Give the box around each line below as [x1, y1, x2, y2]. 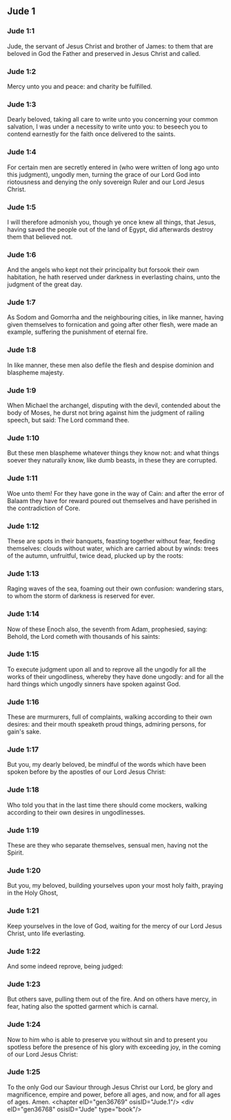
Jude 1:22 [7, 946, 41, 956]
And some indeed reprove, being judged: [7, 962, 123, 970]
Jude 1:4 [7, 147, 37, 157]
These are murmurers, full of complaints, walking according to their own [7, 713, 212, 721]
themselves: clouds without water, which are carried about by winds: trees [7, 544, 219, 552]
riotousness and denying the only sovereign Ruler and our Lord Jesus [7, 178, 205, 186]
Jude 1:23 [7, 979, 41, 989]
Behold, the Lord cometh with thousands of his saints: [7, 632, 161, 640]
